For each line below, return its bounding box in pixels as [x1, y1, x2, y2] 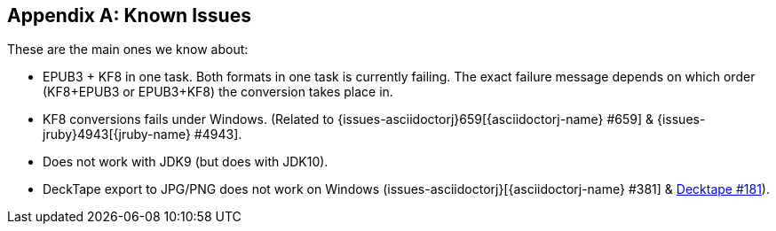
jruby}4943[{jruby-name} [43, 127, 191, 142]
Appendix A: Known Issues [7, 4, 251, 27]
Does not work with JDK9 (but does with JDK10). [43, 154, 329, 170]
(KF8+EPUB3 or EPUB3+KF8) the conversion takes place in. [43, 84, 393, 100]
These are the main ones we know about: [7, 42, 249, 58]
